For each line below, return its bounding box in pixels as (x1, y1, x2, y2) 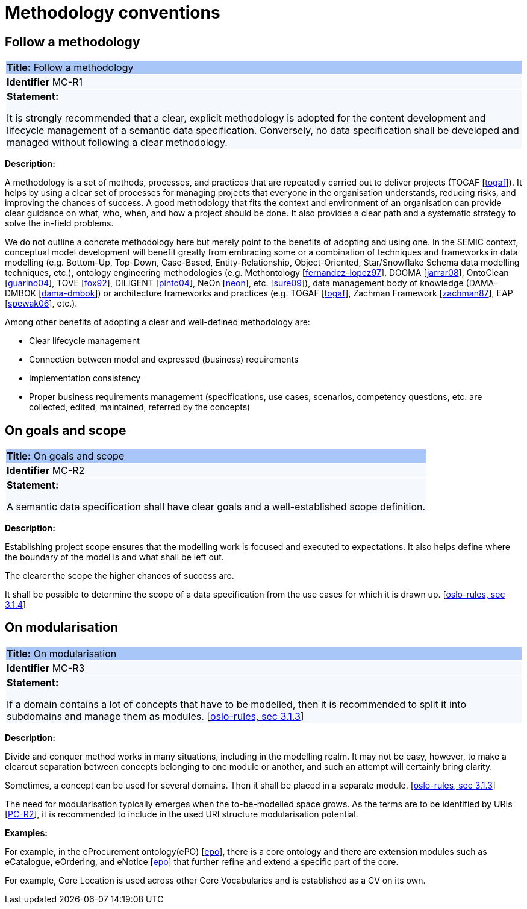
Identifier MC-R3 (7, 661, 85, 674)
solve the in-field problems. (5, 218, 114, 229)
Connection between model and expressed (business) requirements (29, 354, 299, 365)
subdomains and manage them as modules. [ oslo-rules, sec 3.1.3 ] (7, 710, 304, 722)
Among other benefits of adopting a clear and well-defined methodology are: (5, 317, 310, 328)
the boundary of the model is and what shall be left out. (5, 552, 224, 563)
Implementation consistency (29, 373, 141, 384)
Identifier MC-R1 (7, 76, 83, 89)
